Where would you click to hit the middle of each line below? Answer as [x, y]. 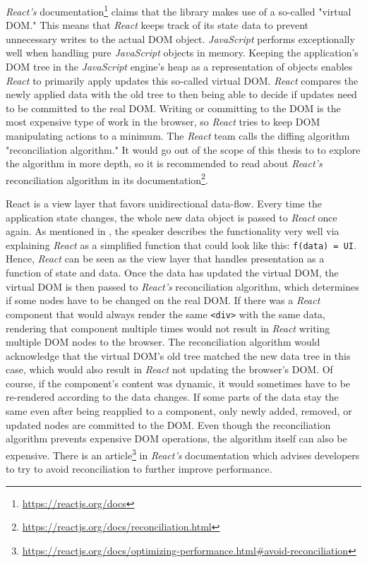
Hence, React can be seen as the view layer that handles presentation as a [165, 259]
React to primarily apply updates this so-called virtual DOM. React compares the [182, 80]
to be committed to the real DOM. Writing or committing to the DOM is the [173, 108]
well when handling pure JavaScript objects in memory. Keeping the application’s [182, 53]
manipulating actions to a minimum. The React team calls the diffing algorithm [178, 135]
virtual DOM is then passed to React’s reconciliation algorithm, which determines [182, 286]
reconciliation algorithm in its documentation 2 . [107, 178]
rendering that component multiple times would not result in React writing [168, 328]
